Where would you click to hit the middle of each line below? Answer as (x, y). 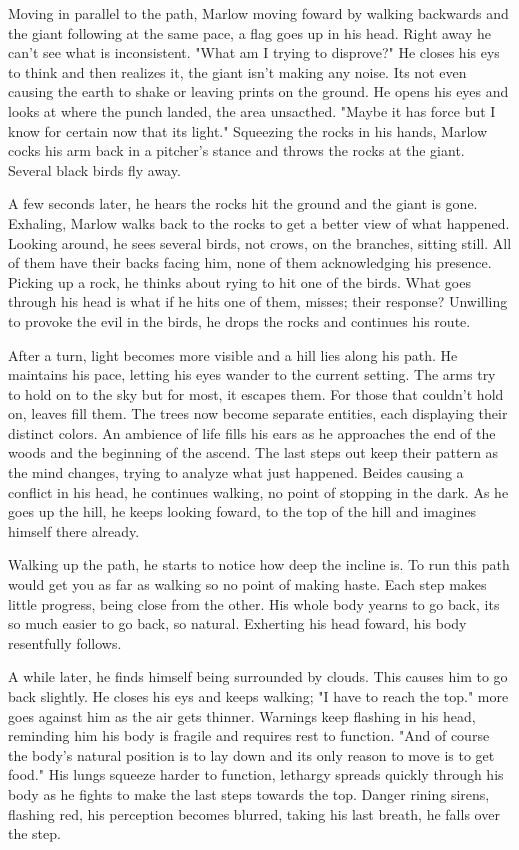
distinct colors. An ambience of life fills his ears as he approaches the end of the (252, 432)
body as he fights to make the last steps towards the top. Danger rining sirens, (249, 793)
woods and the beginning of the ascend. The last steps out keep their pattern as (253, 452)
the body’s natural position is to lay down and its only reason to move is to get (251, 754)
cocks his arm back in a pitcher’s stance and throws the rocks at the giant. (236, 150)
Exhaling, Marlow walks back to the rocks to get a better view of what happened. (259, 222)
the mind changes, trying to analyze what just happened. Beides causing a (236, 472)
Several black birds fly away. (94, 169)
